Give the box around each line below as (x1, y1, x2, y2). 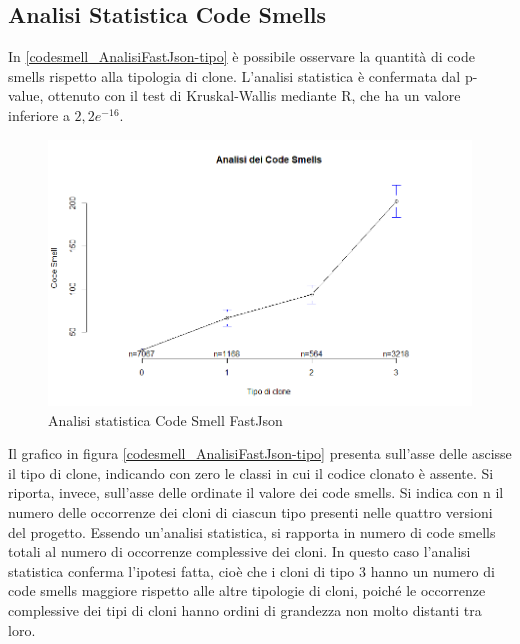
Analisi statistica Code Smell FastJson (48, 409, 283, 430)
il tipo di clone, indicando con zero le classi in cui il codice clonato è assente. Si (8, 462, 494, 483)
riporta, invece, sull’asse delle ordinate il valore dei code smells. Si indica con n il (8, 482, 504, 503)
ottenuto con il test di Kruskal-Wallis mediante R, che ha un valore (48, 85, 461, 106)
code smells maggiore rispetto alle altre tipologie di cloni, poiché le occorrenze (8, 580, 486, 601)
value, (8, 85, 44, 106)
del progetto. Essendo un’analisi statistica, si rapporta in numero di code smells (8, 521, 496, 542)
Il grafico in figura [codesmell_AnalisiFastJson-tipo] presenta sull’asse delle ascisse (8, 443, 512, 464)
